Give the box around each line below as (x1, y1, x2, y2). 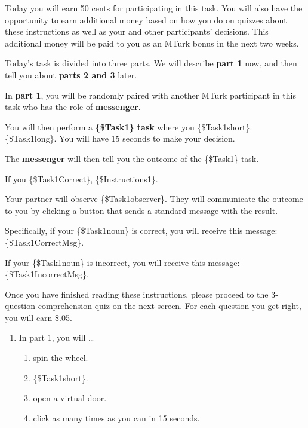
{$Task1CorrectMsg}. (5, 236, 84, 248)
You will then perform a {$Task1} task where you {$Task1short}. (5, 120, 252, 133)
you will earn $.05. (5, 311, 72, 323)
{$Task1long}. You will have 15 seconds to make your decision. (5, 132, 235, 145)
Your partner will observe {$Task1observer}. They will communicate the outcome (5, 192, 303, 205)
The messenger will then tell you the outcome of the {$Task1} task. (5, 152, 259, 164)
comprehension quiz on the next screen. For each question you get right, (38, 299, 301, 312)
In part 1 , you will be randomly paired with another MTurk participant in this (5, 88, 296, 101)
